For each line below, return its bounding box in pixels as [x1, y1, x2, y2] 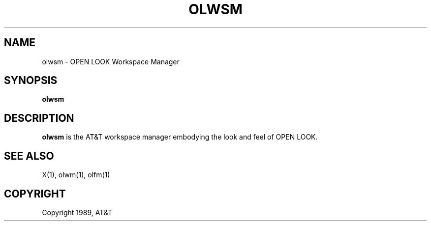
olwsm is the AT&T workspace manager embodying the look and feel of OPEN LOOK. [42, 133, 318, 141]
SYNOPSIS [4, 74, 58, 87]
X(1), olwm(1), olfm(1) [42, 170, 110, 179]
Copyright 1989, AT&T [42, 208, 112, 217]
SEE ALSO [4, 149, 54, 162]
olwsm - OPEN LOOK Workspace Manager [42, 57, 180, 66]
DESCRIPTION [4, 112, 74, 124]
